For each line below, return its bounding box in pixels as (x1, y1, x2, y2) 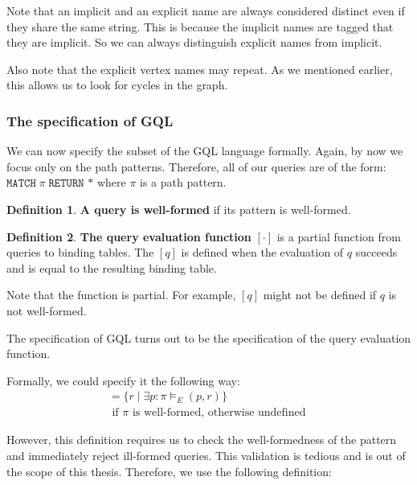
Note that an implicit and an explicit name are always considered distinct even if (6, 2, 405, 18)
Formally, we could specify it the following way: (6, 372, 240, 388)
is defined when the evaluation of (181, 244, 344, 261)
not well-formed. (6, 302, 87, 319)
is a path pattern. (140, 174, 227, 191)
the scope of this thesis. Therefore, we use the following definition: (6, 462, 332, 479)
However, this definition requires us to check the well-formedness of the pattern (6, 431, 397, 448)
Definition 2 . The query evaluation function (6, 228, 251, 245)
